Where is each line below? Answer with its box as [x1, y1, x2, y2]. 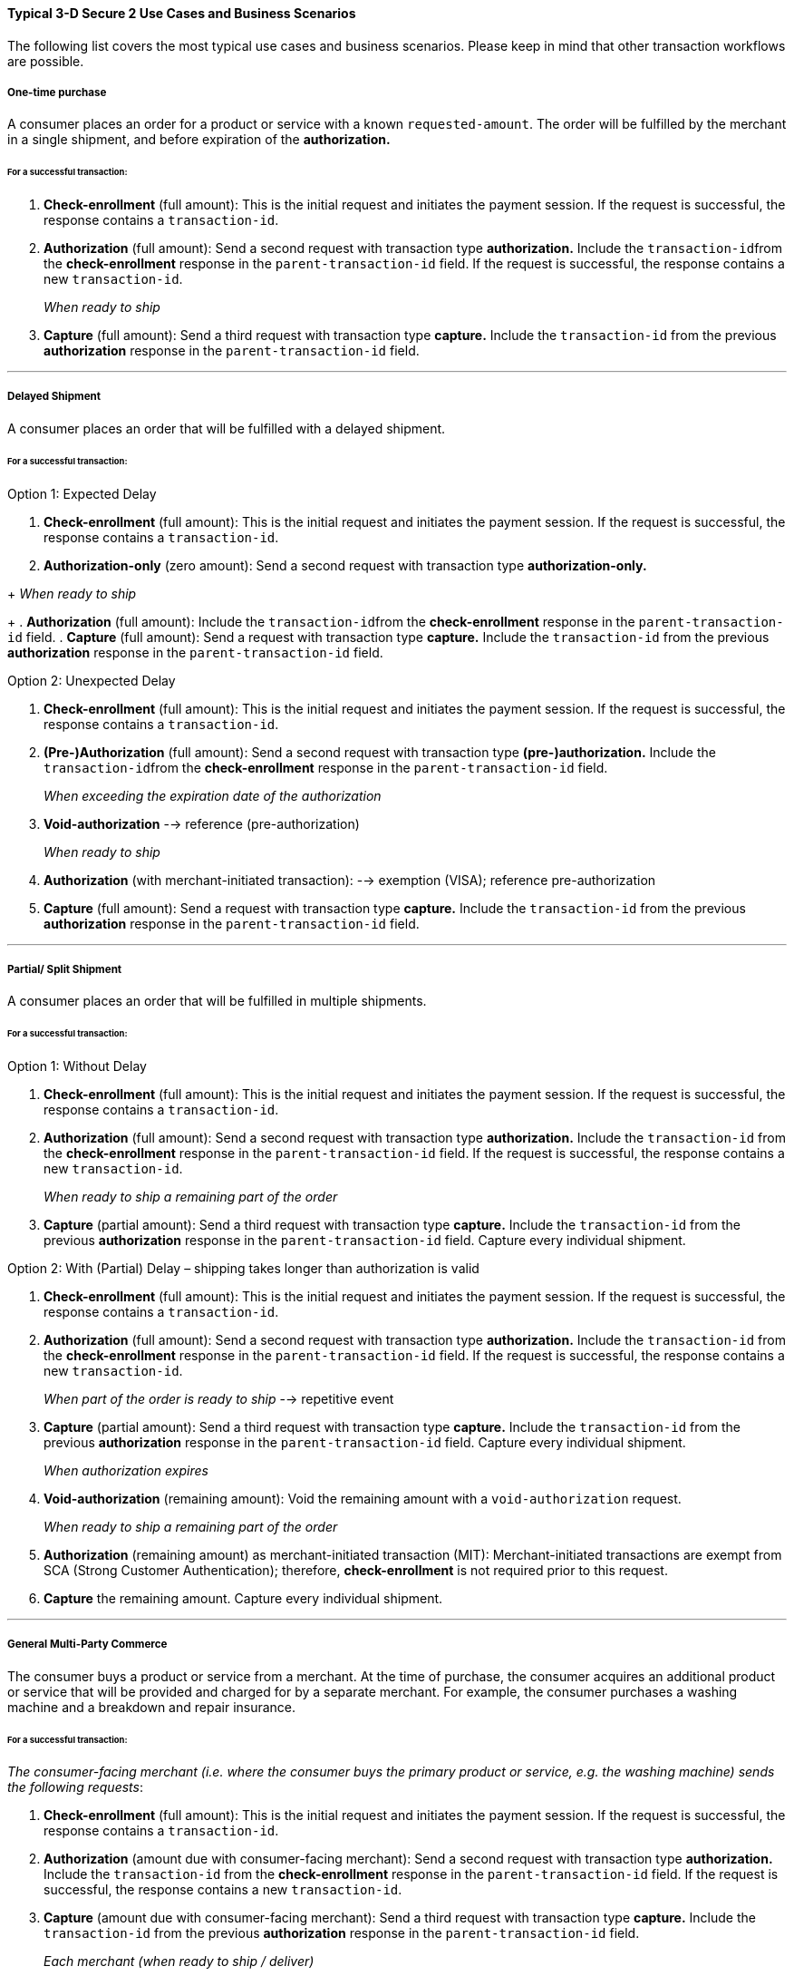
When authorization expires [44, 1463, 208, 1479]
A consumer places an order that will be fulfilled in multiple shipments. [7, 993, 427, 1009]
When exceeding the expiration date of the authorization [44, 787, 382, 803]
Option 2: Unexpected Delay [7, 672, 176, 688]
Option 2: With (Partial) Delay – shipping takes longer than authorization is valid [7, 1261, 479, 1277]
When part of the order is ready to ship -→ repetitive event [44, 1391, 394, 1407]
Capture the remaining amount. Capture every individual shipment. [44, 1591, 443, 1607]
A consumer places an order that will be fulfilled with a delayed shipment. [7, 420, 446, 436]
